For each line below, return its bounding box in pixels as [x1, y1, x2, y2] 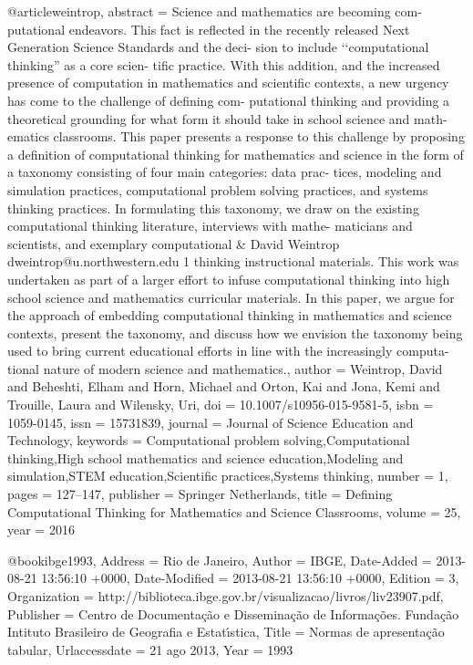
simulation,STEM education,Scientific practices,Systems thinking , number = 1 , [7, 466, 448, 485]
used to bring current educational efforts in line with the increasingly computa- [7, 341, 449, 360]
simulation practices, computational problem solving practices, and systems [7, 180, 428, 199]
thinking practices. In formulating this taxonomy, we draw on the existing [7, 198, 419, 217]
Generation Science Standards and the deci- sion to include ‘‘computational [7, 37, 429, 57]
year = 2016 [7, 520, 75, 539]
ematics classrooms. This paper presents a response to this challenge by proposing [7, 127, 465, 146]
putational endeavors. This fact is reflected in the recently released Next [7, 19, 410, 38]
